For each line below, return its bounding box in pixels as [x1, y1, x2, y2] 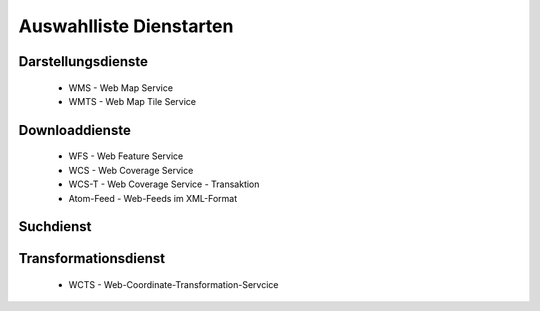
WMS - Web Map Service [68, 81, 174, 94]
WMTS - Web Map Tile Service [68, 95, 197, 107]
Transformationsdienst [18, 250, 166, 267]
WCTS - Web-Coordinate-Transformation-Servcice [68, 278, 279, 290]
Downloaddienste [18, 121, 132, 139]
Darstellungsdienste [18, 53, 149, 70]
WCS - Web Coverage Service [68, 164, 194, 176]
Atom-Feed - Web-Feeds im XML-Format [68, 192, 238, 204]
